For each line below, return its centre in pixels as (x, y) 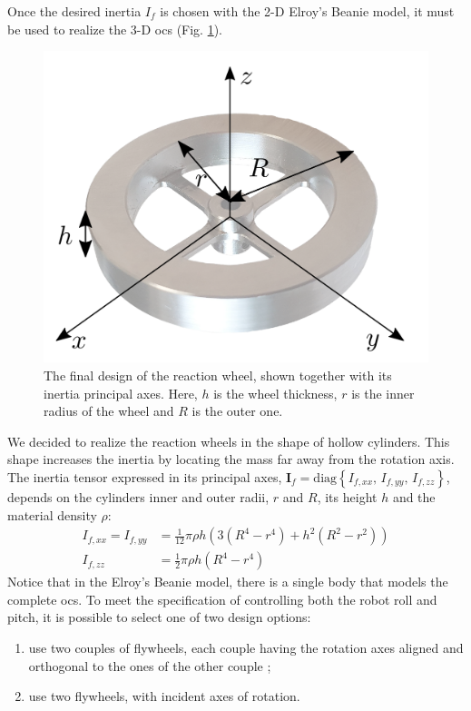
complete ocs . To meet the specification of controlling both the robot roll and (222, 599)
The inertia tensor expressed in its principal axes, (145, 477)
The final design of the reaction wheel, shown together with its (218, 375)
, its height (347, 497)
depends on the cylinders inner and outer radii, (138, 497)
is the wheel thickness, (275, 393)
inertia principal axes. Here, (121, 393)
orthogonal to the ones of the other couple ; (150, 665)
